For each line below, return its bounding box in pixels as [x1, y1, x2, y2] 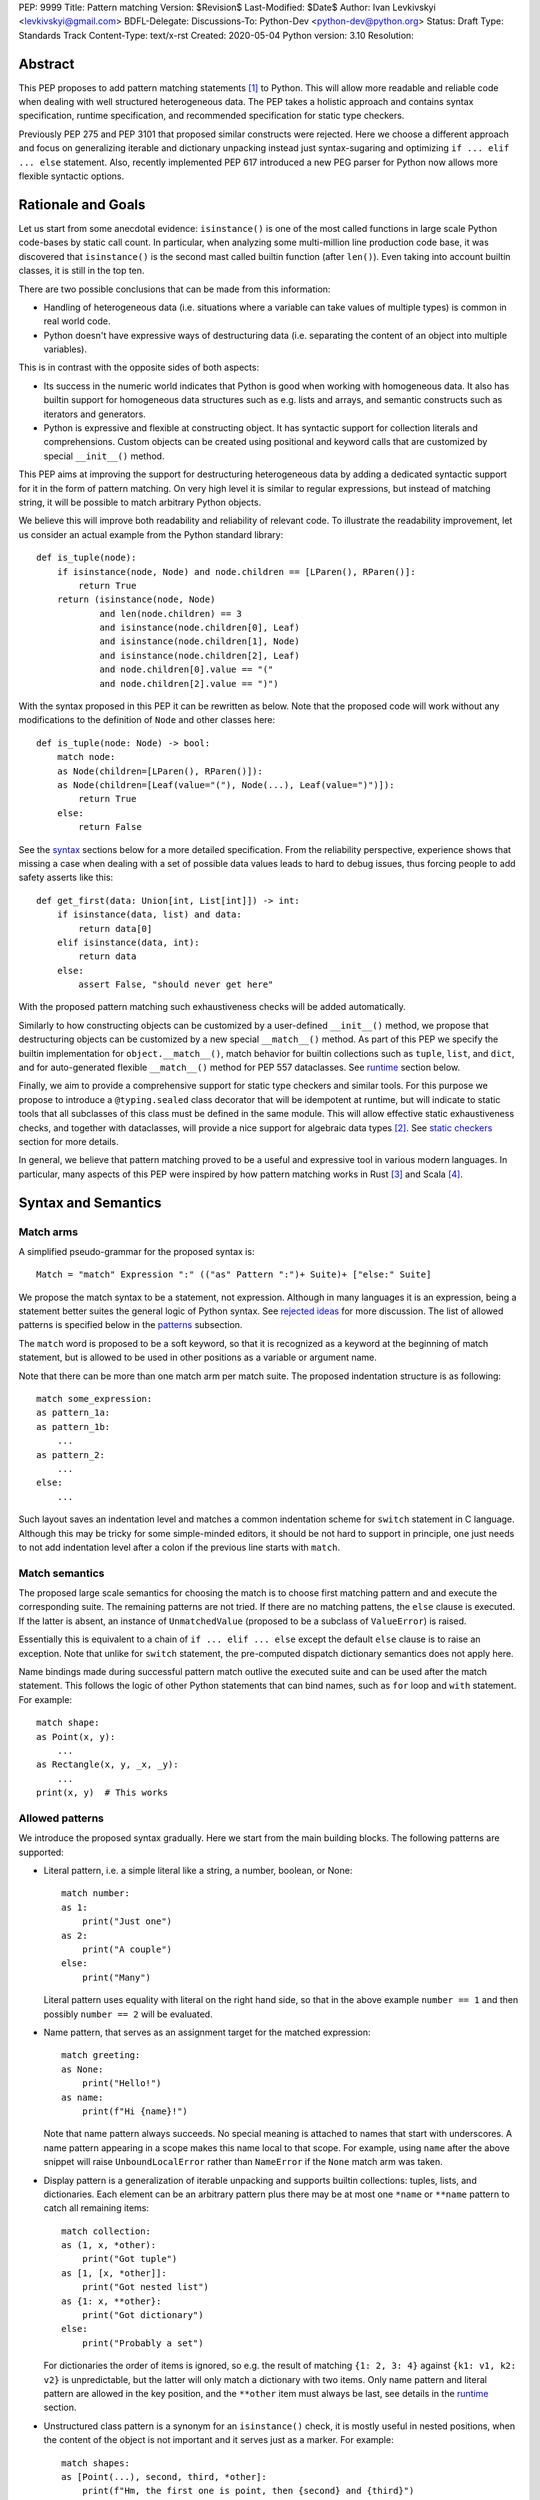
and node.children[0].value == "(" [99, 664, 274, 675]
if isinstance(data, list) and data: [56, 909, 242, 920]
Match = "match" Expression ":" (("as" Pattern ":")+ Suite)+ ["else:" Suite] [36, 1269, 432, 1280]
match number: [61, 1888, 130, 1899]
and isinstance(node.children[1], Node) [99, 636, 300, 647]
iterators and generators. [43, 408, 147, 420]
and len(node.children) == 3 [99, 608, 242, 619]
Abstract [18, 55, 75, 72]
